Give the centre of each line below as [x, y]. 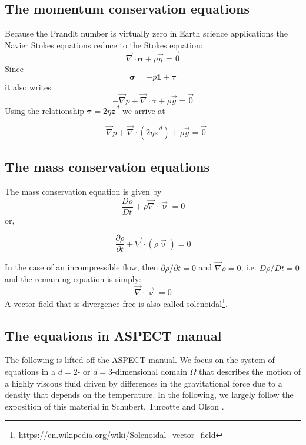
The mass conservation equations [107, 167]
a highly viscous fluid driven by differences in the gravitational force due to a [144, 383]
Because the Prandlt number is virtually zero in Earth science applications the [146, 33]
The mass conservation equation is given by [83, 192]
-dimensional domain [150, 372]
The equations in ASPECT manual [113, 335]
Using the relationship [45, 111]
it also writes [28, 87]
